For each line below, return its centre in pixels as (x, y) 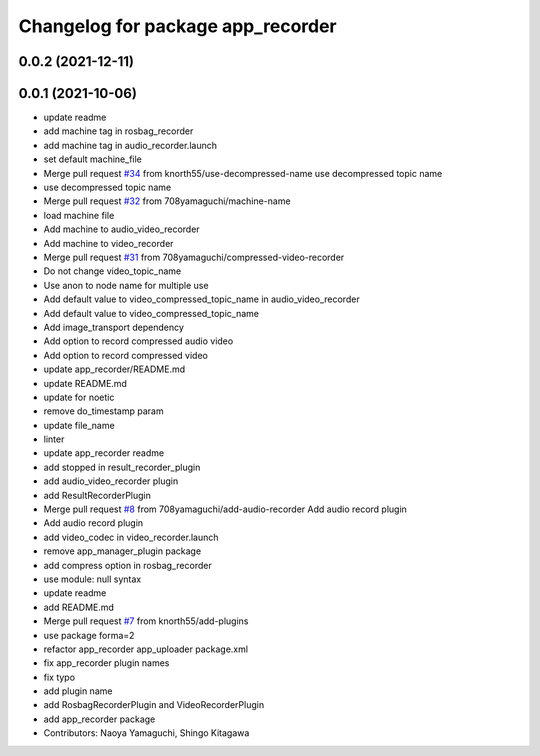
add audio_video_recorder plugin (111, 481)
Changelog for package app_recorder (177, 26)
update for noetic (79, 397)
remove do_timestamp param (103, 411)
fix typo (59, 677)
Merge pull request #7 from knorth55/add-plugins (146, 621)
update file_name (79, 425)
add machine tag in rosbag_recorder (118, 131)
